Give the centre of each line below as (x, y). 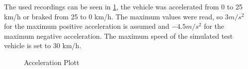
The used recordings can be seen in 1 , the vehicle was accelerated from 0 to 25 (123, 6)
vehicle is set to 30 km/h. (43, 45)
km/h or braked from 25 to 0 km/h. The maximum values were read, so (114, 16)
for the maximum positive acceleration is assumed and (87, 26)
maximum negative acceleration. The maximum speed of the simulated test (119, 35)
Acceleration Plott (52, 62)
